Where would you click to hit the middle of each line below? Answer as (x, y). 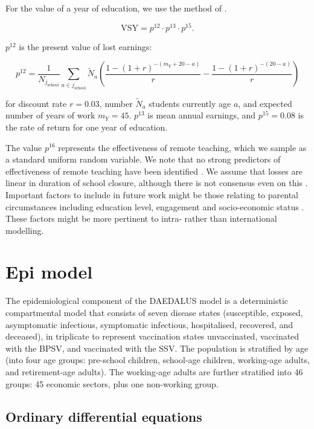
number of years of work (50, 115)
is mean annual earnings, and (202, 115)
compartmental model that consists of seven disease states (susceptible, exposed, (154, 313)
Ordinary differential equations (104, 416)
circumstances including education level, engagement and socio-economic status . (155, 206)
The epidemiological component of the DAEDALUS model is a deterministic (147, 301)
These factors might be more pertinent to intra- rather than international (141, 218)
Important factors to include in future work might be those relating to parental (152, 194)
